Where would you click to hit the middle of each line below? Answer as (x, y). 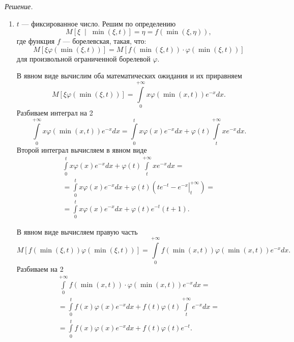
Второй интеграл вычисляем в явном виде (82, 149)
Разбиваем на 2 (40, 268)
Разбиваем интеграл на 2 (55, 113)
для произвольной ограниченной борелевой (83, 58)
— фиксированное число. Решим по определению (99, 23)
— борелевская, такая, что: (105, 41)
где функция (36, 41)
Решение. (19, 6)
